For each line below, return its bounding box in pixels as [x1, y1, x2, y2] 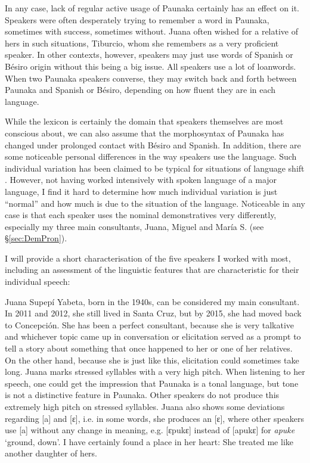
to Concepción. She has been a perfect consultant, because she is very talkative [5, 318, 294, 331]
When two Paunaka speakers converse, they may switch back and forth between [5, 72, 297, 84]
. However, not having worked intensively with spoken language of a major [5, 173, 277, 186]
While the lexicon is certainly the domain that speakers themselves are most [5, 115, 284, 128]
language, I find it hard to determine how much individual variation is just [5, 185, 278, 197]
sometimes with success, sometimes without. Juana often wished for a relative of [5, 25, 298, 38]
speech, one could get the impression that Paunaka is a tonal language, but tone [5, 377, 299, 389]
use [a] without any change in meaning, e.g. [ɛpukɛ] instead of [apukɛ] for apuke [5, 424, 295, 436]
